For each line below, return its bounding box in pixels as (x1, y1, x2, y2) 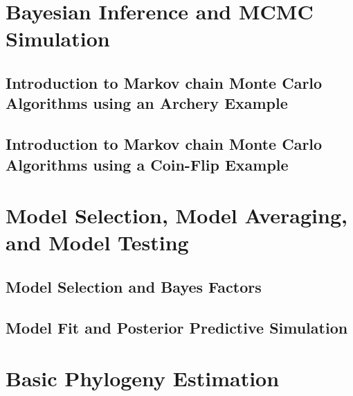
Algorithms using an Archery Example (6, 92, 288, 114)
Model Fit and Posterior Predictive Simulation (6, 316, 348, 338)
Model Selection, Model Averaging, (6, 201, 347, 230)
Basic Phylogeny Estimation (6, 364, 280, 393)
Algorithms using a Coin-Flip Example (6, 153, 289, 175)
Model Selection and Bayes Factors (6, 275, 262, 297)
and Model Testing (6, 228, 189, 257)
